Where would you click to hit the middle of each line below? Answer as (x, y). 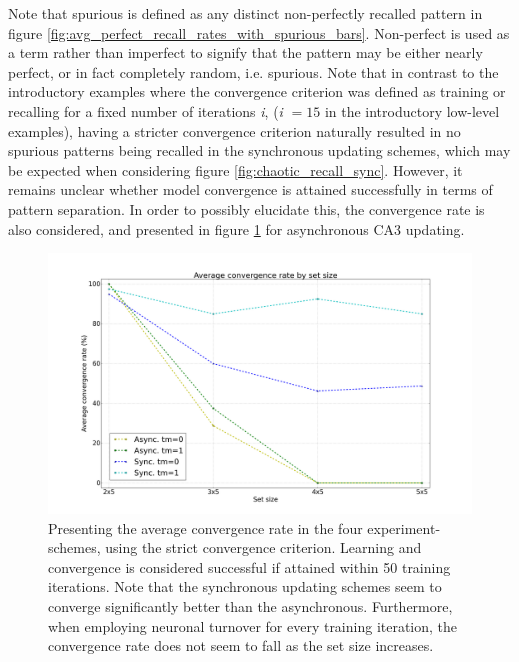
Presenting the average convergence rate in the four (205, 527)
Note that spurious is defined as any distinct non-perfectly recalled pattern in (245, 13)
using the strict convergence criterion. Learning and (263, 547)
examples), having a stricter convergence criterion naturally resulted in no (234, 130)
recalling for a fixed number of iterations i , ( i (145, 110)
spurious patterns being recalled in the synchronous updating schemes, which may (259, 150)
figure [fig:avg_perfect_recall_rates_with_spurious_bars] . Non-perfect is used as (259, 32)
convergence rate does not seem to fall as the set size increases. (241, 645)
